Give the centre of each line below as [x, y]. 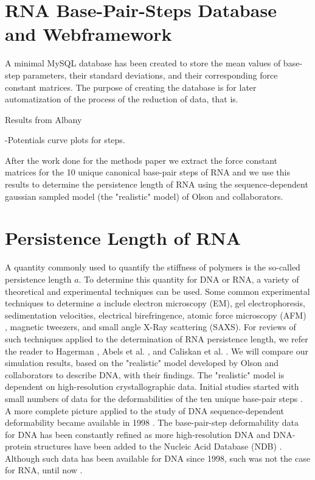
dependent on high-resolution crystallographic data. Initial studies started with [152, 386]
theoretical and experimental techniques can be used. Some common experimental [157, 291]
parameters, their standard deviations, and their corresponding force [150, 75]
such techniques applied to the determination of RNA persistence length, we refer [157, 338]
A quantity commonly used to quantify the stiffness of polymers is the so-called [153, 267]
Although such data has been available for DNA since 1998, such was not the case [157, 458]
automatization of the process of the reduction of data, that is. [122, 99]
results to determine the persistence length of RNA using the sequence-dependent [157, 184]
